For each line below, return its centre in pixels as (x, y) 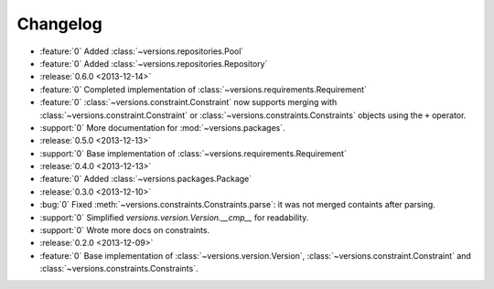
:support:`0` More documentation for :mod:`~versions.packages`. (162, 127)
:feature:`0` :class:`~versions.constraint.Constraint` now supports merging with (188, 102)
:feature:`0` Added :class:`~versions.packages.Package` (146, 179)
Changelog (59, 24)
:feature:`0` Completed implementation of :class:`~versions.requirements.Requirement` (204, 89)
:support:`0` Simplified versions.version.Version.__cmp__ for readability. (174, 217)
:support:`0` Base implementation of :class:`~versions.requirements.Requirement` (193, 153)
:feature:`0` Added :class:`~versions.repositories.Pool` (142, 51)
